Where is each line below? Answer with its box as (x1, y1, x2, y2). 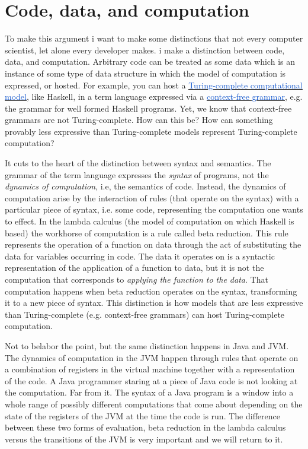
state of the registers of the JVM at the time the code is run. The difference (5, 409, 280, 422)
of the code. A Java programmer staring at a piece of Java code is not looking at (5, 374, 298, 387)
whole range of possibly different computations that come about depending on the (5, 397, 303, 410)
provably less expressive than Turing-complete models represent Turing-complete (5, 125, 297, 137)
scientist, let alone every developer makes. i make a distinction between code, (5, 43, 285, 56)
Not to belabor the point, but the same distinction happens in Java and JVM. (5, 339, 289, 352)
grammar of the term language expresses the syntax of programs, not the (5, 168, 269, 181)
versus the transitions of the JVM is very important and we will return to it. (5, 432, 283, 445)
